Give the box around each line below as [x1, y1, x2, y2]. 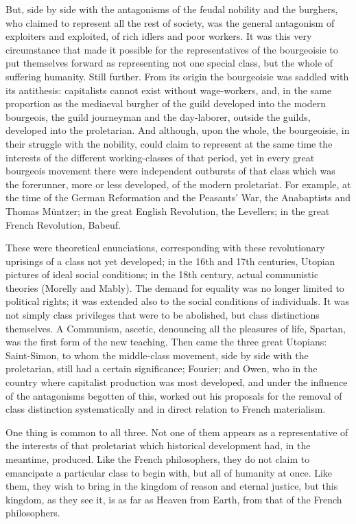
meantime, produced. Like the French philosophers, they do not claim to [5, 452, 310, 466]
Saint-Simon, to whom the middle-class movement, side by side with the [5, 348, 309, 362]
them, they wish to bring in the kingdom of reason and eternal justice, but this [5, 479, 338, 493]
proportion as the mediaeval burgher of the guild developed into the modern [5, 96, 326, 111]
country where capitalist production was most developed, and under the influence [5, 375, 348, 389]
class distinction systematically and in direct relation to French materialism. [5, 402, 326, 416]
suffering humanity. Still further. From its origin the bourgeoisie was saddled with [5, 69, 349, 83]
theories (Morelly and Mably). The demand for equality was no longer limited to [5, 280, 344, 295]
